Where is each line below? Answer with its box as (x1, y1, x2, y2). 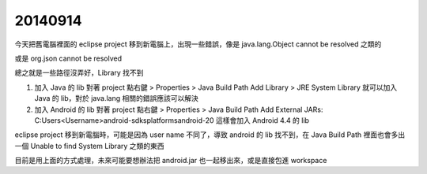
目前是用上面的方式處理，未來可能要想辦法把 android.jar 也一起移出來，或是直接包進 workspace (14, 156, 327, 165)
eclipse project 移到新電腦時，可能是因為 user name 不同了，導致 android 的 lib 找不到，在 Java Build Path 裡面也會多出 (14, 130, 406, 139)
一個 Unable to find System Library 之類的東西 (14, 141, 165, 150)
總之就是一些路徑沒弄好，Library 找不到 (14, 68, 144, 78)
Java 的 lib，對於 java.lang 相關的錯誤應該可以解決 (34, 94, 199, 103)
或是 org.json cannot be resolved (14, 54, 123, 63)
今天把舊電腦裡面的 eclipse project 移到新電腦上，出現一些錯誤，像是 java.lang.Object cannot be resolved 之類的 (14, 39, 382, 49)
